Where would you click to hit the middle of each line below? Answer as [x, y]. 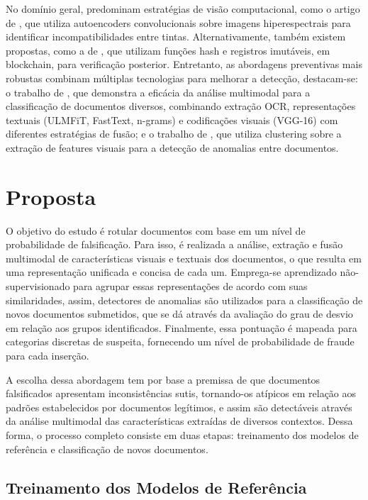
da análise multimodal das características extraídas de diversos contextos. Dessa [179, 421]
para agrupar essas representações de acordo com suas [190, 286]
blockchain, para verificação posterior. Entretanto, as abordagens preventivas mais [184, 64]
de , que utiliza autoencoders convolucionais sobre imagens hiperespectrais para [178, 22]
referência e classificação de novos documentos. [107, 449]
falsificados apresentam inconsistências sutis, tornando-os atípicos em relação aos [181, 393]
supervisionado [38, 286]
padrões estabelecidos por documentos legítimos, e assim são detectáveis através [179, 407]
